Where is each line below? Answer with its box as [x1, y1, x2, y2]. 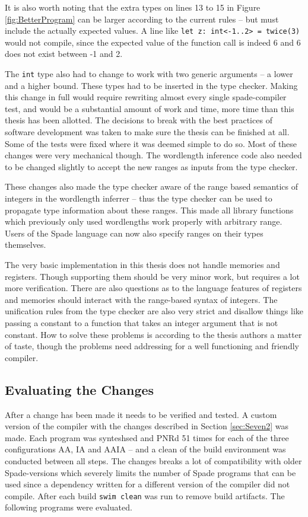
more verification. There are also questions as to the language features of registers [5, 282, 302, 294]
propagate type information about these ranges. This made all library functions [5, 203, 294, 216]
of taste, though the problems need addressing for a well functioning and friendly [5, 340, 299, 352]
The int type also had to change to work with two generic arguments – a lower [5, 68, 293, 80]
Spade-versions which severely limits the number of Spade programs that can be [5, 466, 296, 478]
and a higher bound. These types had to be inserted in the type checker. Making [5, 79, 298, 91]
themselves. [5, 238, 46, 251]
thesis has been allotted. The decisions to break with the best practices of [5, 114, 272, 126]
